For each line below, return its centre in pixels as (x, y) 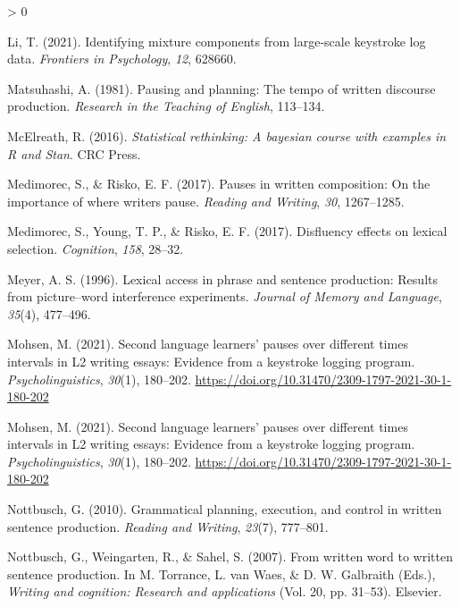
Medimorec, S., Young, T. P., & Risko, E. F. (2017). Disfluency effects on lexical (227, 231)
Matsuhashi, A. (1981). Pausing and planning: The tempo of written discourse (222, 88)
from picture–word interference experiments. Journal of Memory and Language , (225, 296)
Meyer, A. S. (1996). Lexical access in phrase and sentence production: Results (222, 278)
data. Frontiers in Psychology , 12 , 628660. (122, 59)
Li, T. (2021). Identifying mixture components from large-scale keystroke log (217, 41)
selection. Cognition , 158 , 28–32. (96, 248)
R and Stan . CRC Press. (74, 153)
